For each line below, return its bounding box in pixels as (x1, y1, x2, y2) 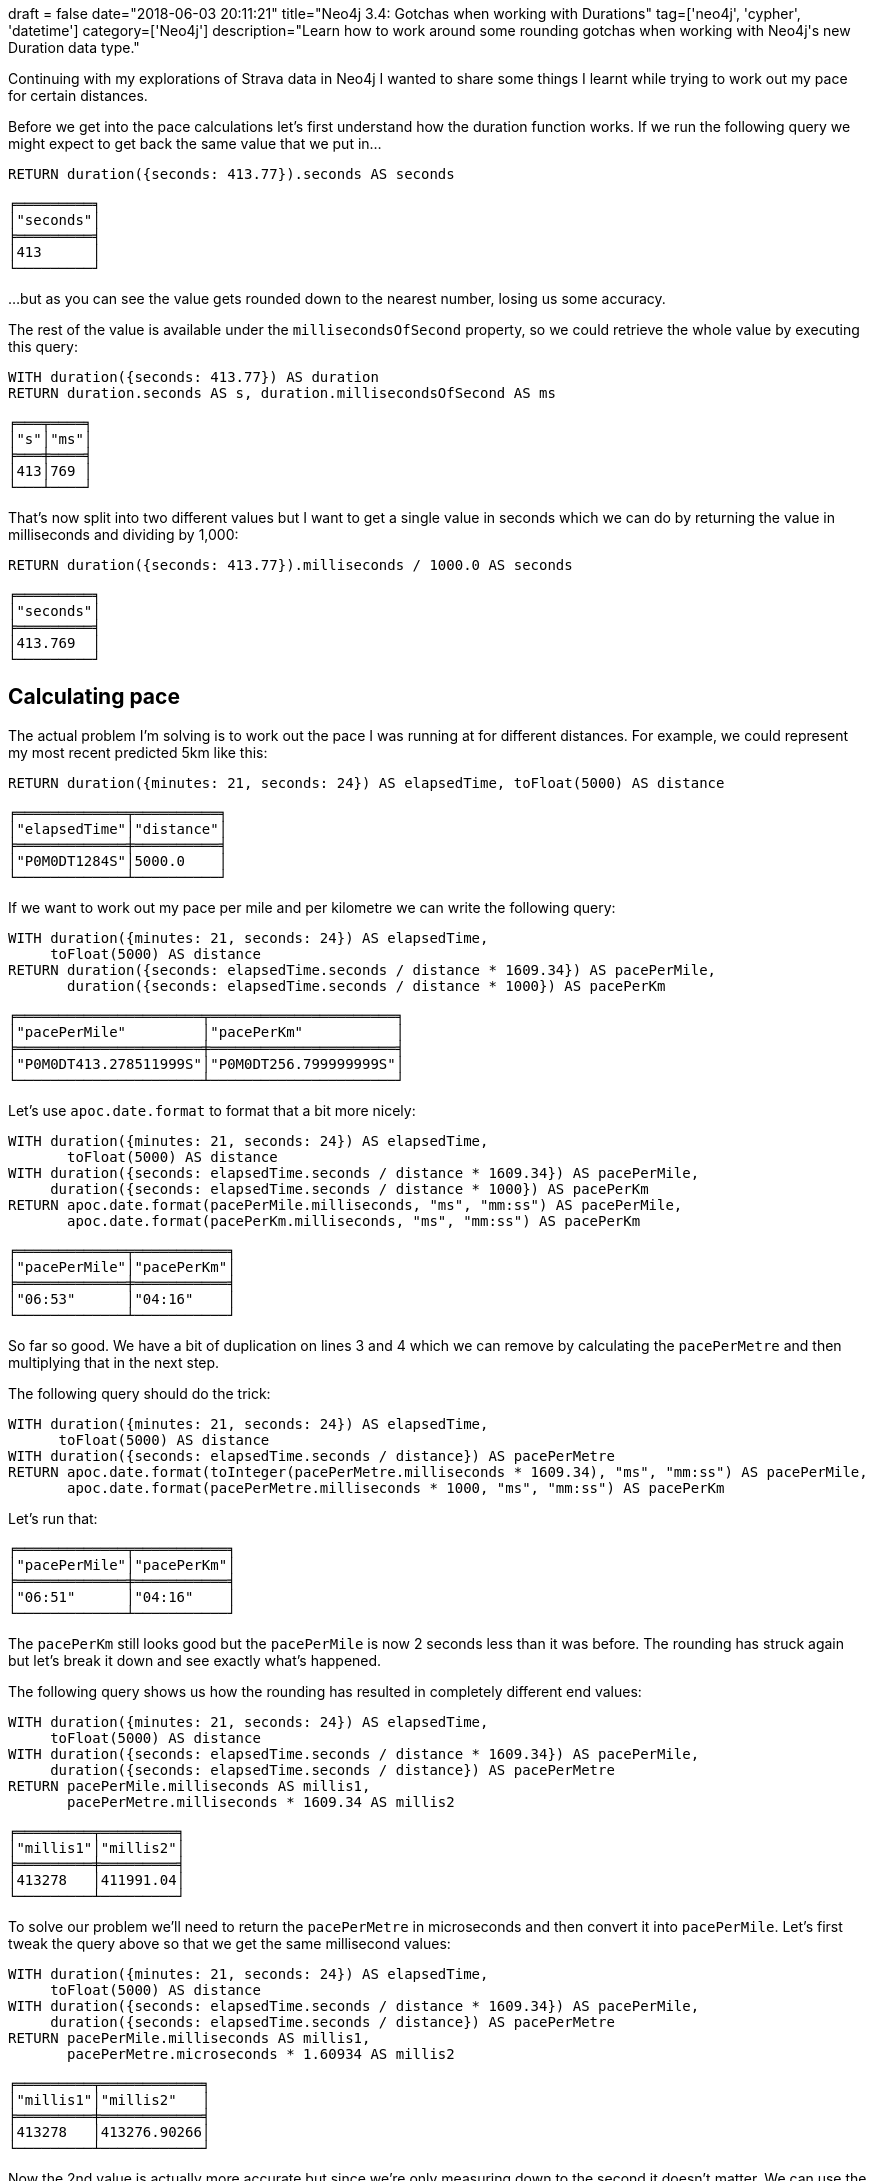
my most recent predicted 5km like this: (8, 743, 268, 761)
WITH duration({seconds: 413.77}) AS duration (8, 369, 379, 385)
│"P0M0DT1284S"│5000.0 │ (8, 852, 228, 869)
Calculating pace (8, 684, 180, 710)
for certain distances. (8, 87, 148, 104)
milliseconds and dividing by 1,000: (8, 526, 239, 543)
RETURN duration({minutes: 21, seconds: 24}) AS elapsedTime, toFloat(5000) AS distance (8, 774, 725, 791)
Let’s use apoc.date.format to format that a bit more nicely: (8, 1101, 416, 1119)
